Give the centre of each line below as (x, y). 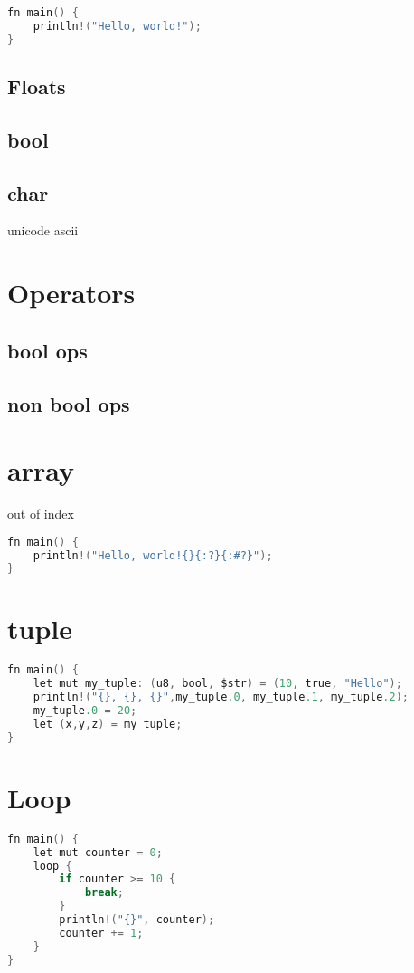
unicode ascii (43, 230)
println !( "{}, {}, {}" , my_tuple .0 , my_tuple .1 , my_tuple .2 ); (221, 697)
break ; (104, 893)
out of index (41, 514)
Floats (37, 86)
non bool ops (69, 403)
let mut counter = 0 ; (98, 852)
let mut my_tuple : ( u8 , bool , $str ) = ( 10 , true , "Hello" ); (217, 684)
